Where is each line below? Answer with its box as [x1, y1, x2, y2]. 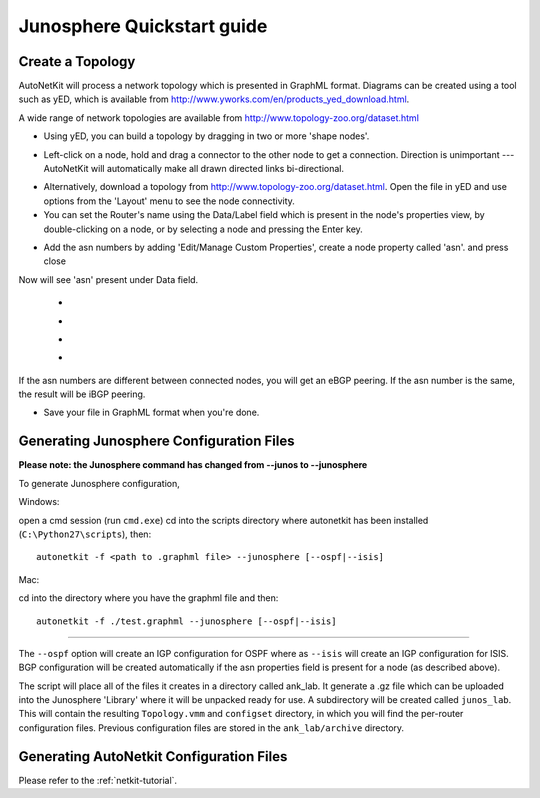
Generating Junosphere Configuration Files [18, 433, 295, 450]
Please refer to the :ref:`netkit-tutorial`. [18, 774, 178, 786]
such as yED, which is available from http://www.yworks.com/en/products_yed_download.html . [18, 93, 410, 105]
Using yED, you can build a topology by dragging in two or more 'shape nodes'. [43, 130, 370, 142]
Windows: [18, 496, 60, 508]
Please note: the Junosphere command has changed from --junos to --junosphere [18, 459, 368, 471]
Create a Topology [18, 53, 136, 70]
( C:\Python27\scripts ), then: [18, 528, 152, 540]
